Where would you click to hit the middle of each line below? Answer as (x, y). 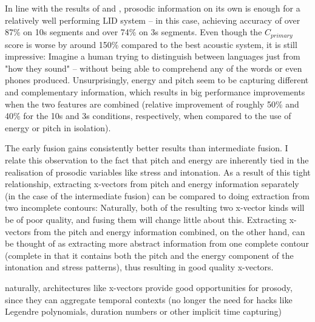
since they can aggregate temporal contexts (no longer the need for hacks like (149, 299)
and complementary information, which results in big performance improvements (155, 92)
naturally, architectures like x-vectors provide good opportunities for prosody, (149, 287)
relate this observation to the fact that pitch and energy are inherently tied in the (157, 159)
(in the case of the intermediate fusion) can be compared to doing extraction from (157, 195)
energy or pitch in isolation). (58, 127)
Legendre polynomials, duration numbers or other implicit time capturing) (144, 311)
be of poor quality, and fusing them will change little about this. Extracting (146, 219)
